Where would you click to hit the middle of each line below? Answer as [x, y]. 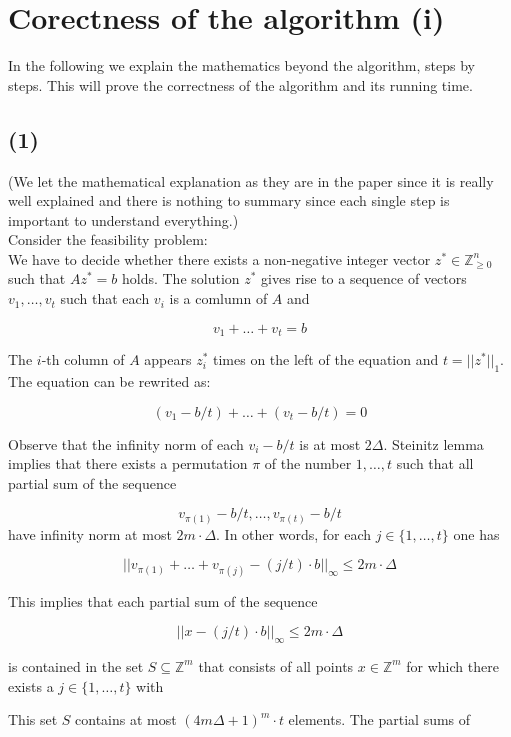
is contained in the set [76, 665]
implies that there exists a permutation [128, 463]
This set [33, 719]
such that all [435, 463]
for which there [452, 665]
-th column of [83, 359]
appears [168, 359]
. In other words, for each [294, 533]
